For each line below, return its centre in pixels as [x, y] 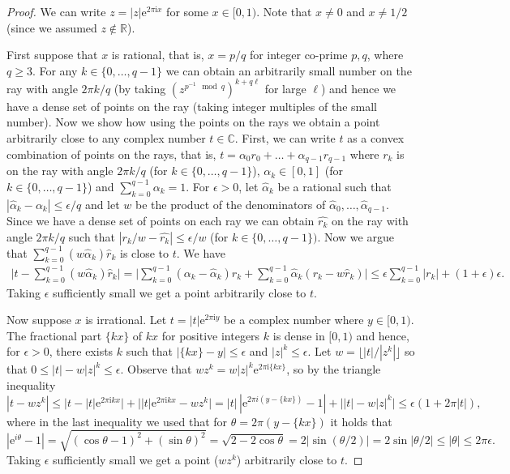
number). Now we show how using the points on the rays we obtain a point [193, 122]
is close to [144, 252]
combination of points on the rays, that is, [111, 154]
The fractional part [54, 335]
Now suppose [39, 320]
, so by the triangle [334, 369]
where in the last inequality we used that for [117, 421]
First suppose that [52, 55]
